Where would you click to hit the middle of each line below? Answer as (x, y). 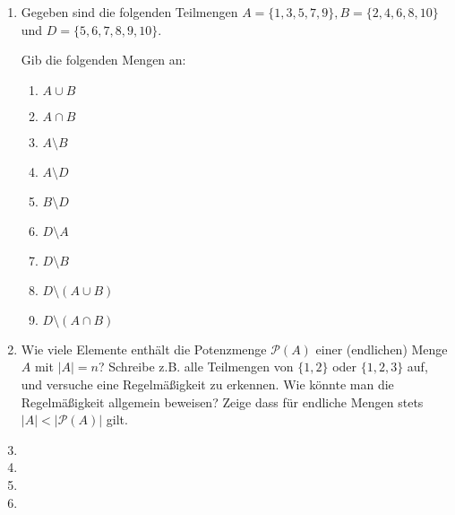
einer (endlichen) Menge (382, 349)
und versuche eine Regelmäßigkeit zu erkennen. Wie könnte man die (207, 384)
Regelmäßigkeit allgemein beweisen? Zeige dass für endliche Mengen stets (222, 402)
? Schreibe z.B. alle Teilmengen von (196, 367)
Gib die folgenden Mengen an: (103, 60)
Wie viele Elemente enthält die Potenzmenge (144, 349)
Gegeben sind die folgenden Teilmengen (129, 12)
